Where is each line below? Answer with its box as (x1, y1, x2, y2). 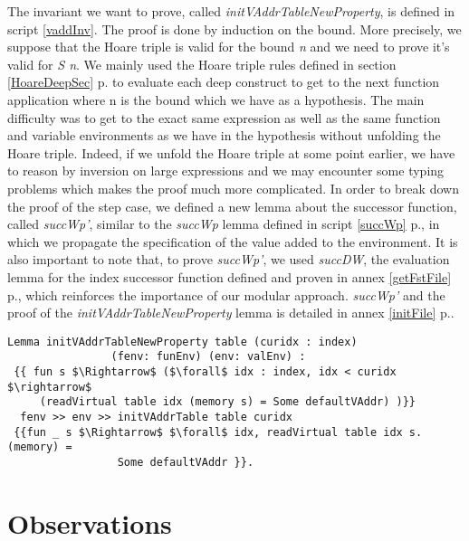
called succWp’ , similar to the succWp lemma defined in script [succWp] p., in (7, 214, 440, 233)
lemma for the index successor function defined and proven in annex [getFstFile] (7, 267, 452, 286)
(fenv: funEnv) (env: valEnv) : (110, 350, 306, 364)
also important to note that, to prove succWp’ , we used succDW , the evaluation (7, 250, 450, 269)
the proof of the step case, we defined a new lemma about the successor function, (7, 196, 457, 215)
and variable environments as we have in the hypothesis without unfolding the (7, 126, 441, 145)
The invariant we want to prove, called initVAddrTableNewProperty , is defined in (7, 2, 455, 20)
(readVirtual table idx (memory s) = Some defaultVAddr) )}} (39, 395, 416, 409)
